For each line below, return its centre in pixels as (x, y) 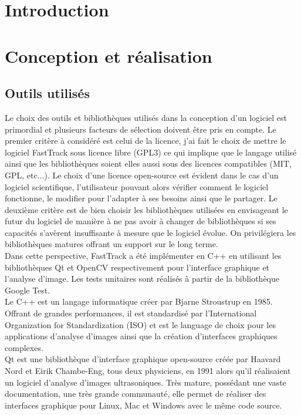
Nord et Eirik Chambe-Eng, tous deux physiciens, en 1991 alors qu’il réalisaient (148, 371)
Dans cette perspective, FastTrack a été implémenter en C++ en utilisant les (143, 256)
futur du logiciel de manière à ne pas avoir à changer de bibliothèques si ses (141, 221)
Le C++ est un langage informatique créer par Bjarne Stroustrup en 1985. (139, 301)
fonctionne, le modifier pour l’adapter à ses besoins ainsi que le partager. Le (141, 198)
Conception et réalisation (109, 55)
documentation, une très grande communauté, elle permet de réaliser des (136, 394)
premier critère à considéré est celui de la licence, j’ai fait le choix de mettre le (146, 141)
